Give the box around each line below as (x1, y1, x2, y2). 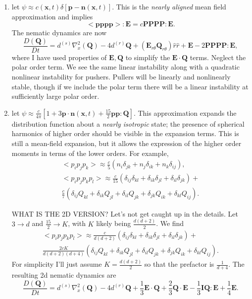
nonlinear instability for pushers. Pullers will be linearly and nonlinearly (11, 72, 231, 82)
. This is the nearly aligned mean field (112, 1, 226, 11)
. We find (156, 218, 184, 228)
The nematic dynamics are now (11, 27, 107, 38)
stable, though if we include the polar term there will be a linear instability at (11, 81, 249, 91)
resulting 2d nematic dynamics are (11, 270, 116, 280)
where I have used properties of (11, 52, 107, 62)
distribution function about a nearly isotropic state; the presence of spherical (11, 118, 245, 129)
